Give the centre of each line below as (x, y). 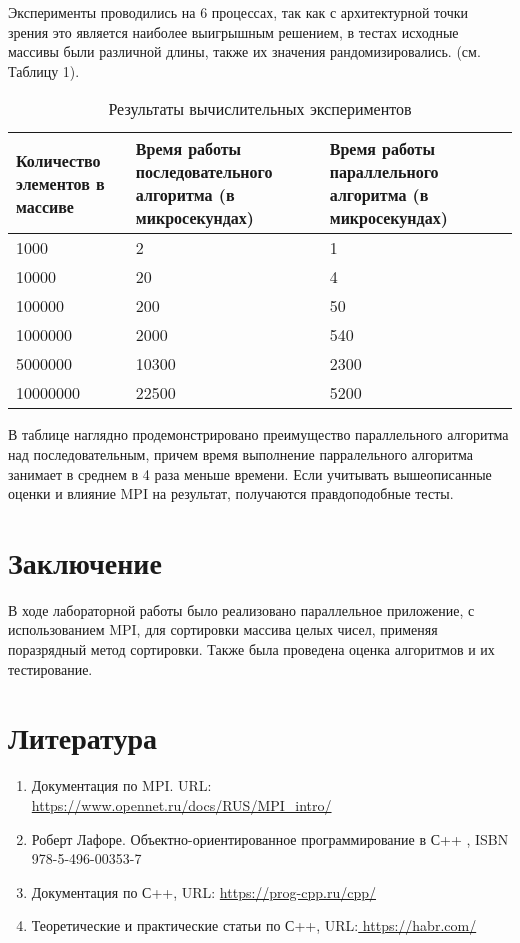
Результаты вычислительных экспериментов (260, 109)
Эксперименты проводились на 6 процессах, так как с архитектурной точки (238, 12)
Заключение (85, 561)
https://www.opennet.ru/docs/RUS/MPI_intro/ (181, 804)
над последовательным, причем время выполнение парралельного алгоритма (240, 453)
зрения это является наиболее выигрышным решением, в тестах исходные (233, 31)
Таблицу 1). (44, 70)
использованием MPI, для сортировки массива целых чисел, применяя (223, 629)
